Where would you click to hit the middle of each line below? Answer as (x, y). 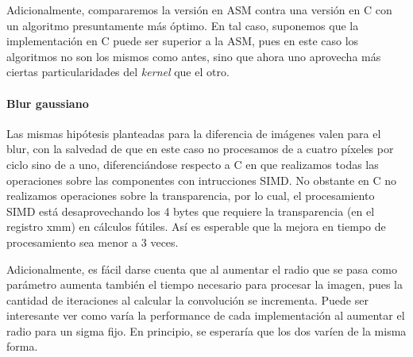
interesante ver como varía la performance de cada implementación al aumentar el (206, 315)
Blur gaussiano (48, 103)
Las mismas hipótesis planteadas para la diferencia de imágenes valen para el (194, 133)
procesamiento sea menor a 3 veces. (93, 242)
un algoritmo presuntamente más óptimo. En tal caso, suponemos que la (183, 25)
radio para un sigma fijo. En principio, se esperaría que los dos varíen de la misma (206, 330)
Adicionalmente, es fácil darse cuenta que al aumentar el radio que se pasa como (202, 269)
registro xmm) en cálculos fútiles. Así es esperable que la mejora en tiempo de (196, 226)
